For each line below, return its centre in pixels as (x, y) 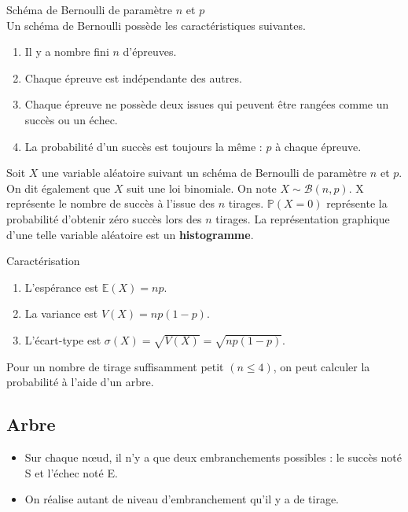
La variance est (61, 313)
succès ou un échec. (71, 119)
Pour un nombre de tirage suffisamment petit (115, 366)
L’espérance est (62, 287)
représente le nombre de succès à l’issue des (110, 203)
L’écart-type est (63, 339)
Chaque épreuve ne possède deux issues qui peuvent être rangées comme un (207, 104)
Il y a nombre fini (67, 52)
